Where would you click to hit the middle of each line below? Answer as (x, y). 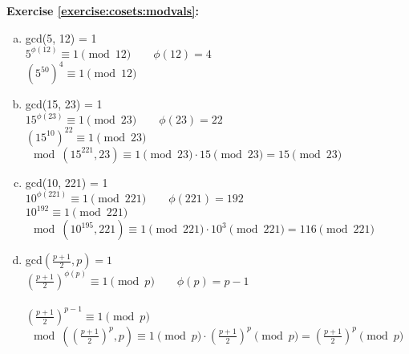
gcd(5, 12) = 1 (61, 37)
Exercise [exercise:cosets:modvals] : (103, 10)
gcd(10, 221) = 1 (67, 182)
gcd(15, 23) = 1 (64, 104)
